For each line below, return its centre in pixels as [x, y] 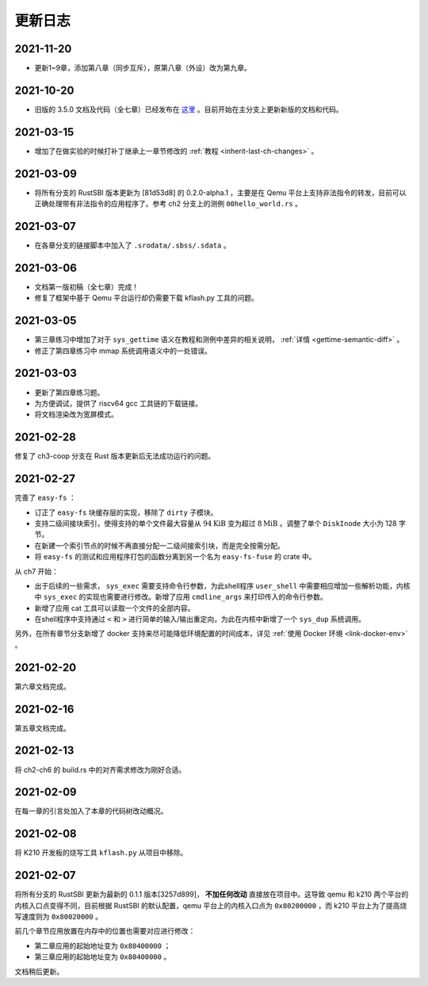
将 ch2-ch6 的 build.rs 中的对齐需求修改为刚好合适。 [100, 769]
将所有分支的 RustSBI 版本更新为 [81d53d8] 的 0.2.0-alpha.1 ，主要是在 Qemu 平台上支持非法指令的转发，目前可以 [220, 192]
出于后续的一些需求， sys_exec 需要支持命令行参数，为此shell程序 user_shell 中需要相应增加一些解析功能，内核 [223, 585]
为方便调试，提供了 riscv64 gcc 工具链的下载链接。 [118, 403]
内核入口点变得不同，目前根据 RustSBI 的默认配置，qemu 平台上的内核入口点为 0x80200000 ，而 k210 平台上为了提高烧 [211, 905]
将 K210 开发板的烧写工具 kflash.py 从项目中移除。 [101, 853]
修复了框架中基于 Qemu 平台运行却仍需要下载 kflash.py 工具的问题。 [147, 298]
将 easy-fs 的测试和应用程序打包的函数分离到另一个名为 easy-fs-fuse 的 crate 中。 [175, 557]
